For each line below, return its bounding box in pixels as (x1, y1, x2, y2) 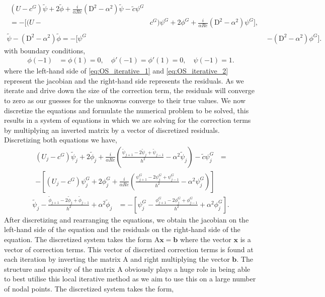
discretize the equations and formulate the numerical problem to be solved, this (4, 105, 249, 115)
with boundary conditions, (4, 45, 86, 55)
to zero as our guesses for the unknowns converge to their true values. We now (4, 95, 246, 105)
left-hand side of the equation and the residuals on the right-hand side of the (4, 224, 240, 235)
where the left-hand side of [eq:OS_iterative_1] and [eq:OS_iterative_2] (4, 65, 228, 76)
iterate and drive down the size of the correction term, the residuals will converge (4, 85, 255, 96)
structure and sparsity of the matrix (4, 263, 115, 274)
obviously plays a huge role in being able (125, 263, 251, 274)
